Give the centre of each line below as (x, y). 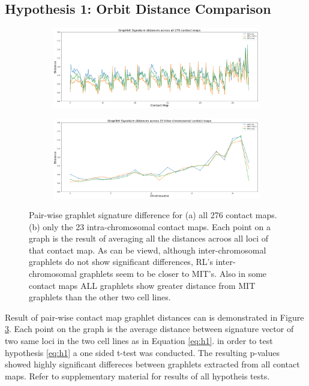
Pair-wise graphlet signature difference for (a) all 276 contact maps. (153, 215)
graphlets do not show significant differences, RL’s (121, 262)
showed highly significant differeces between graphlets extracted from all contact (152, 364)
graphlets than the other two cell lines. (100, 297)
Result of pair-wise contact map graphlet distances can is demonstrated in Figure (154, 317)
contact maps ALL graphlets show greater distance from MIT (142, 285)
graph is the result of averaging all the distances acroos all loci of (149, 238)
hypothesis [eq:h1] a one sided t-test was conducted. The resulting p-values (142, 352)
